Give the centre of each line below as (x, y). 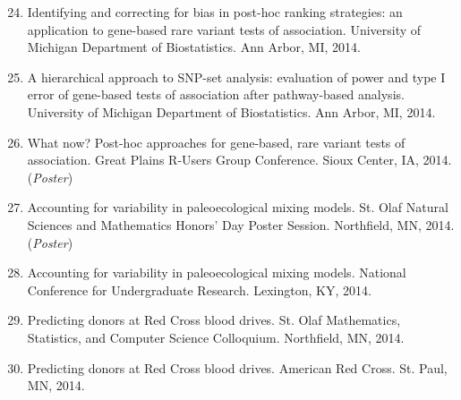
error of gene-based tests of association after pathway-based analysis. (216, 94)
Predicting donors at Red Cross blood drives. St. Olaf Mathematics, (214, 320)
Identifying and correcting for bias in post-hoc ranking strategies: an (215, 12)
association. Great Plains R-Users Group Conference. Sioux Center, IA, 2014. (239, 160)
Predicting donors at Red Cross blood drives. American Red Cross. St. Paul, (237, 367)
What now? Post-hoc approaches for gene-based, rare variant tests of (216, 142)
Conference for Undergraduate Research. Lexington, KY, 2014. (199, 289)
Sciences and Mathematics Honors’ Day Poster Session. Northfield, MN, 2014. (241, 224)
